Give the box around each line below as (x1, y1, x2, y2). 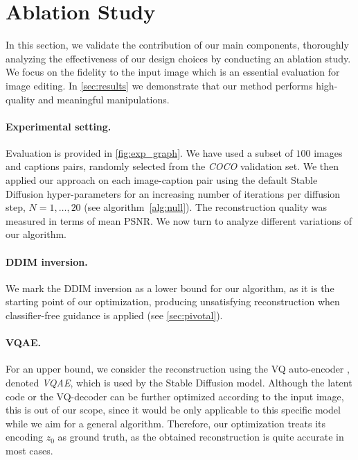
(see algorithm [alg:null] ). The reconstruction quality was (84, 200, 328, 214)
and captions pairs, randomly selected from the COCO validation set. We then (6, 159, 339, 173)
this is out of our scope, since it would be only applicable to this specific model (6, 402, 341, 417)
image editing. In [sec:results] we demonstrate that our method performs (6, 78, 313, 92)
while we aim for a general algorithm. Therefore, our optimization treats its (6, 416, 326, 430)
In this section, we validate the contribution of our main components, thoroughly (6, 37, 349, 52)
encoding (6, 429, 44, 444)
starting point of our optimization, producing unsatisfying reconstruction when (6, 294, 340, 309)
